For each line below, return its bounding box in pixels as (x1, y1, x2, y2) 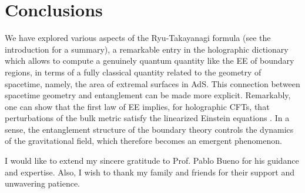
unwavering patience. (5, 177, 80, 189)
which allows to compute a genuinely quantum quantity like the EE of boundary (5, 54, 294, 67)
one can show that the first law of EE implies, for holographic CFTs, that (5, 100, 270, 112)
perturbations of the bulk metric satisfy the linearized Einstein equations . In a (5, 112, 290, 124)
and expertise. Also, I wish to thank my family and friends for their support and (5, 166, 294, 178)
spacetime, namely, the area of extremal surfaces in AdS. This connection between (5, 77, 300, 89)
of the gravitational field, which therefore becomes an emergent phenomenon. (5, 135, 282, 147)
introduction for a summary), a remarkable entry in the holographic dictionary (5, 43, 289, 55)
